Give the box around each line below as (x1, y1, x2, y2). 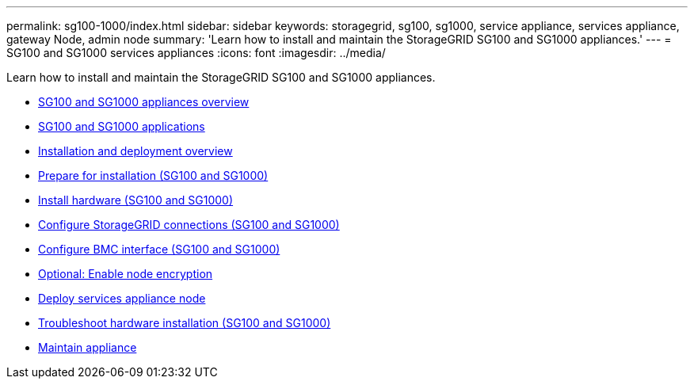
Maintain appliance (38, 341, 137, 354)
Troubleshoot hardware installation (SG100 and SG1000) (38, 316, 331, 330)
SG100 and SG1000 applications (38, 120, 205, 133)
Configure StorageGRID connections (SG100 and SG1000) (38, 218, 340, 231)
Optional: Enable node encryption (38, 267, 213, 280)
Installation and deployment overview (38, 144, 233, 158)
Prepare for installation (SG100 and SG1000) (38, 169, 269, 182)
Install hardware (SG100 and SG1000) (38, 193, 234, 207)
